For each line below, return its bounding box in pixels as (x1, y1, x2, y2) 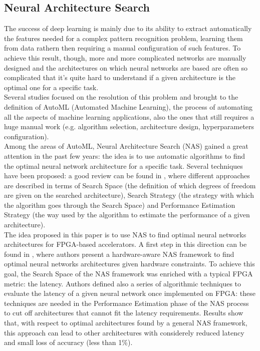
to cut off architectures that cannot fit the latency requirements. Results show (4, 307, 243, 318)
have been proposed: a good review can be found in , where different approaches (4, 170, 250, 181)
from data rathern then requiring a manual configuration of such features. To (4, 43, 241, 53)
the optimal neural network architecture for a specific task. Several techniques (4, 160, 243, 171)
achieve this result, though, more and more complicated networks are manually (4, 52, 246, 63)
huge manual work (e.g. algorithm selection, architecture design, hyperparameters (4, 121, 254, 132)
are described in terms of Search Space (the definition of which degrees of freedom (4, 180, 256, 190)
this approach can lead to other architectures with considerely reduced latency (4, 327, 244, 337)
